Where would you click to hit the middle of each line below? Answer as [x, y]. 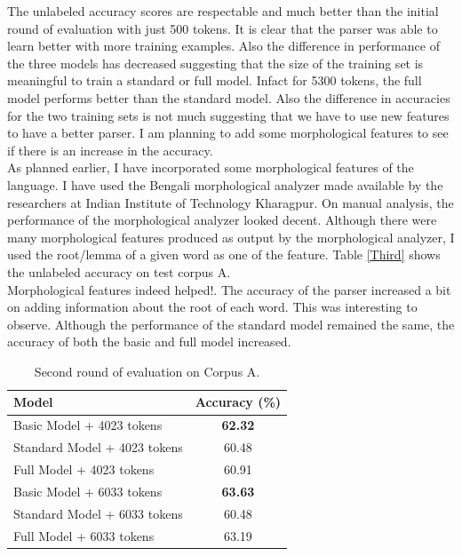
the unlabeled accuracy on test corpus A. [119, 271]
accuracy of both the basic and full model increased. [149, 342]
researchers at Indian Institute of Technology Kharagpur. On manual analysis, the [231, 202]
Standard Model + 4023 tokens [98, 447]
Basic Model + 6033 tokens [88, 491]
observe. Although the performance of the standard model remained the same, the [231, 324]
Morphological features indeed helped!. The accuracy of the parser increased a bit [229, 289]
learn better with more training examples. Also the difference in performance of [223, 46]
